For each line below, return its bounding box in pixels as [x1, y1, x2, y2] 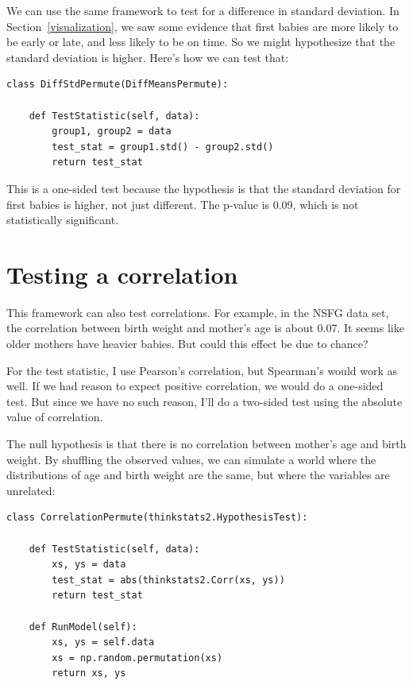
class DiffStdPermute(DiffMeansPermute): [6, 79, 229, 91]
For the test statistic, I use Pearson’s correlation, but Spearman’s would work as [6, 362, 398, 378]
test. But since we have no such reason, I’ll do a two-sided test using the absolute [6, 393, 403, 409]
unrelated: [6, 482, 56, 498]
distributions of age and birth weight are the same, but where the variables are [6, 466, 390, 483]
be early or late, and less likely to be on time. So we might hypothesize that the [6, 33, 396, 50]
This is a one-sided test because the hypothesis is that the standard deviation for [6, 180, 401, 196]
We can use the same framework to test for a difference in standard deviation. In [6, 2, 399, 18]
